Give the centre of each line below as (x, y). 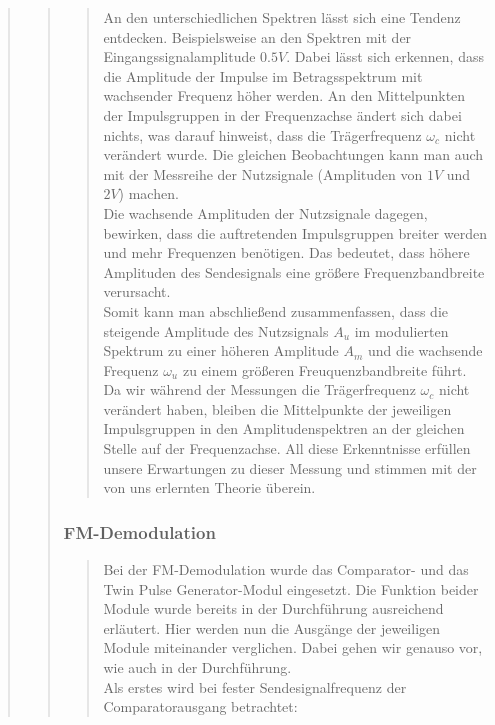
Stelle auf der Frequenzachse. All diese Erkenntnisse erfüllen (287, 448)
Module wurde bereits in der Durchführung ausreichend (273, 608)
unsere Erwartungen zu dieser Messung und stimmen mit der (290, 467)
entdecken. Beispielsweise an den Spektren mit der (257, 36)
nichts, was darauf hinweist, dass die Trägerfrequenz (262, 134)
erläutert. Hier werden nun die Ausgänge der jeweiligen (272, 627)
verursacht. (137, 291)
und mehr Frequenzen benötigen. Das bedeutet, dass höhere (286, 252)
